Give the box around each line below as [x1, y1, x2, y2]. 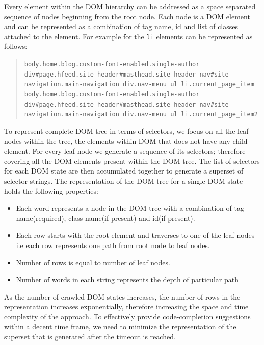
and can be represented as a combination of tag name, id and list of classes [4, 21, 239, 32]
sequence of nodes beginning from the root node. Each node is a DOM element [4, 11, 250, 21]
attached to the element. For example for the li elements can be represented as [4, 31, 253, 41]
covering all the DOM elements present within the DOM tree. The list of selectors [4, 155, 260, 166]
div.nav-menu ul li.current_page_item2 [123, 111, 258, 118]
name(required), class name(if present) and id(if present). [16, 212, 195, 223]
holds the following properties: [4, 185, 98, 196]
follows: [4, 41, 28, 52]
